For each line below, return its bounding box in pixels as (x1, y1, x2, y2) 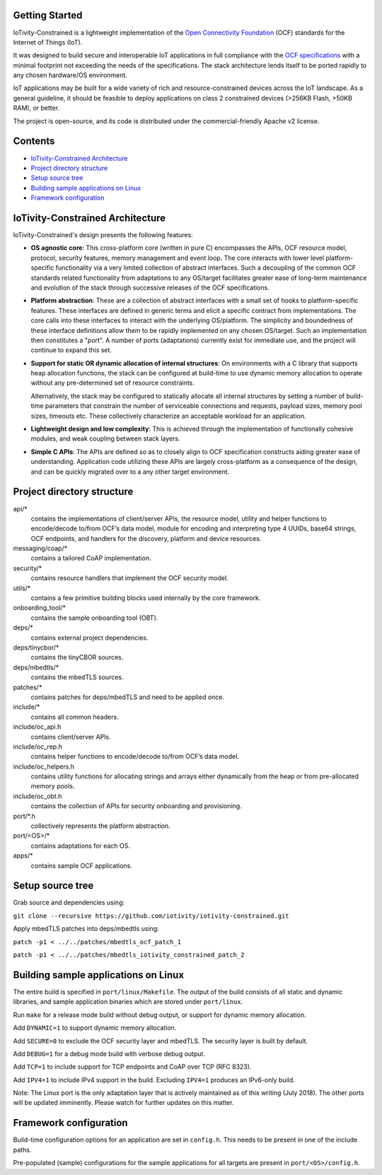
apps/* (13, 851, 33, 860)
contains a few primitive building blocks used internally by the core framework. (30, 594, 261, 602)
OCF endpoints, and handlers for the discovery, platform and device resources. (30, 534, 262, 543)
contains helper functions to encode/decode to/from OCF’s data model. (30, 752, 240, 761)
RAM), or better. (13, 103, 60, 113)
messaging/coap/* (13, 544, 67, 552)
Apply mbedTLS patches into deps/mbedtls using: (13, 924, 159, 933)
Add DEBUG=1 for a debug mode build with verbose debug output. (13, 1049, 205, 1058)
